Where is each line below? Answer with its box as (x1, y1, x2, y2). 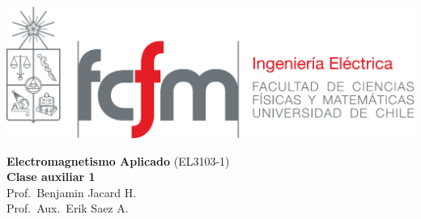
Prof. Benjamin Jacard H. (6, 183, 137, 200)
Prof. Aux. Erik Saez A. (6, 200, 129, 217)
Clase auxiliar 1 (6, 168, 96, 185)
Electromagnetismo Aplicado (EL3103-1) (6, 152, 230, 169)
